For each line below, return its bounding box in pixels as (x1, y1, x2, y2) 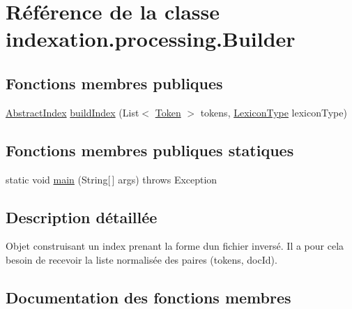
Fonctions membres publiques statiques (6, 139, 294, 160)
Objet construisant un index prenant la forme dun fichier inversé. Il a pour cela (6, 239, 344, 253)
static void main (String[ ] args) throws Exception (6, 172, 217, 186)
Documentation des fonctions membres (6, 286, 291, 308)
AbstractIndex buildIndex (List (6, 105, 139, 119)
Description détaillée (6, 206, 158, 227)
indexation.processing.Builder (6, 24, 296, 53)
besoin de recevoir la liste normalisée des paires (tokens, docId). (6, 252, 277, 266)
